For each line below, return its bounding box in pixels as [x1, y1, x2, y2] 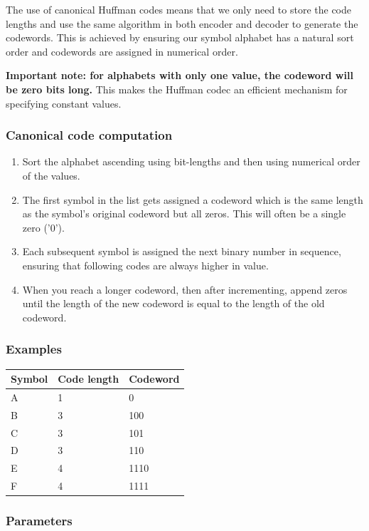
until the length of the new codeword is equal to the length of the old [22, 296, 325, 311]
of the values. [22, 167, 80, 182]
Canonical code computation [6, 126, 173, 144]
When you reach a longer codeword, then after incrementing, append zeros [22, 282, 348, 297]
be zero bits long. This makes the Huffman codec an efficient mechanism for [6, 81, 348, 96]
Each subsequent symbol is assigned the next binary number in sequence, [22, 244, 341, 259]
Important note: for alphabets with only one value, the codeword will [6, 68, 353, 83]
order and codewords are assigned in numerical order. [6, 43, 238, 58]
